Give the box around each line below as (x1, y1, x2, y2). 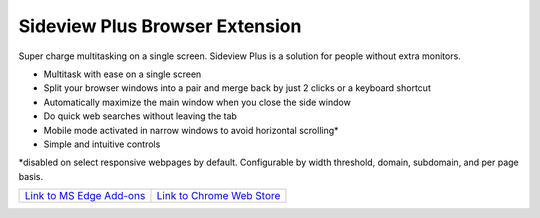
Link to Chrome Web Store (156, 189, 281, 203)
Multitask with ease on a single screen (43, 68, 202, 80)
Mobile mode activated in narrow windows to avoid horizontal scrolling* (43, 124, 339, 136)
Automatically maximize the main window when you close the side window (43, 96, 352, 108)
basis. (18, 170, 44, 182)
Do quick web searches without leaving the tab (43, 110, 237, 122)
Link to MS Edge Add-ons (24, 189, 146, 203)
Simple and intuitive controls (43, 138, 161, 150)
